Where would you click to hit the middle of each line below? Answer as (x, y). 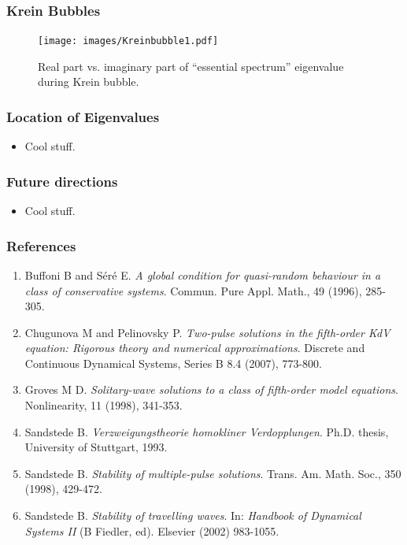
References (41, 245)
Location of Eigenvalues (83, 116)
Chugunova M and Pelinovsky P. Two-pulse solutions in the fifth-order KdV (207, 332)
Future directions (62, 181)
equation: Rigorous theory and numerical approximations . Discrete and (195, 348)
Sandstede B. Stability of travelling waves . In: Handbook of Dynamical (193, 515)
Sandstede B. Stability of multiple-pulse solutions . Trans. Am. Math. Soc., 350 (213, 473)
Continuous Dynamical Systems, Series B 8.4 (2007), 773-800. (173, 363)
